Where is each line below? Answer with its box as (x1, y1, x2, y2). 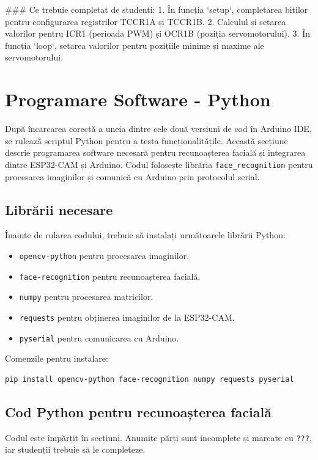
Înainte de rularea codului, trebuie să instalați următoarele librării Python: (5, 228, 286, 241)
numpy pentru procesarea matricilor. (19, 290, 153, 303)
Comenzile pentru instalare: (5, 352, 108, 365)
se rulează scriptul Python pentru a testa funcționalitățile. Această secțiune (5, 134, 288, 147)
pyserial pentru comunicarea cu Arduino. (19, 331, 179, 344)
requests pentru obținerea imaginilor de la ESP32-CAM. (19, 310, 235, 323)
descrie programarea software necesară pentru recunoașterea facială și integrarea (5, 146, 306, 159)
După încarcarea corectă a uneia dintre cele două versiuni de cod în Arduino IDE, (5, 122, 312, 135)
